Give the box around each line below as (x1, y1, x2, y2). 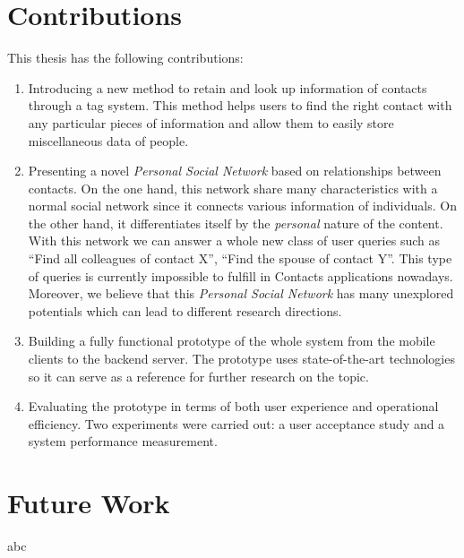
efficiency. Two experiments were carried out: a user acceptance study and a (28, 414, 445, 433)
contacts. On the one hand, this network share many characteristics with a (28, 178, 438, 197)
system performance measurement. (28, 432, 218, 451)
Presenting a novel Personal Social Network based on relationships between (28, 161, 442, 180)
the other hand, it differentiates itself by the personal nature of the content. (28, 213, 443, 232)
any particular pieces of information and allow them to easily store (28, 113, 394, 132)
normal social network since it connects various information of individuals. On (28, 196, 457, 215)
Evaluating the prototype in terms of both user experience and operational (28, 397, 439, 416)
